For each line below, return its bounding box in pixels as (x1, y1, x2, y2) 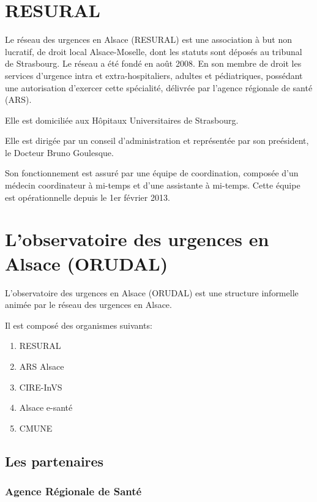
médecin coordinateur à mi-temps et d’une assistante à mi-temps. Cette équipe (5, 179, 300, 192)
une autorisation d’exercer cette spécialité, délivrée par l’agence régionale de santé (5, 81, 313, 94)
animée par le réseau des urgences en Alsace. (5, 298, 172, 311)
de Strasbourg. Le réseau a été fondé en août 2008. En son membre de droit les (5, 57, 302, 70)
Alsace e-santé (19, 401, 73, 414)
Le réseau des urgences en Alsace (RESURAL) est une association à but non (5, 33, 292, 46)
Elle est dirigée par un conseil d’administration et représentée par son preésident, (5, 134, 309, 147)
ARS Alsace (19, 359, 64, 372)
